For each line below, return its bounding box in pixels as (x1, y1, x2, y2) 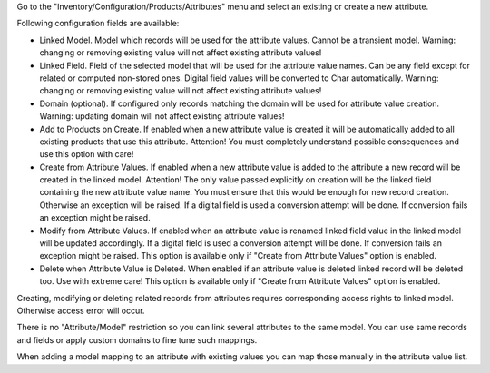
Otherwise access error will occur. (16, 305, 145, 316)
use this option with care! (39, 149, 134, 160)
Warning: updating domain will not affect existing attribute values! (39, 111, 285, 122)
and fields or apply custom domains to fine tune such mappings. (16, 334, 258, 345)
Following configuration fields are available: (16, 18, 180, 29)
